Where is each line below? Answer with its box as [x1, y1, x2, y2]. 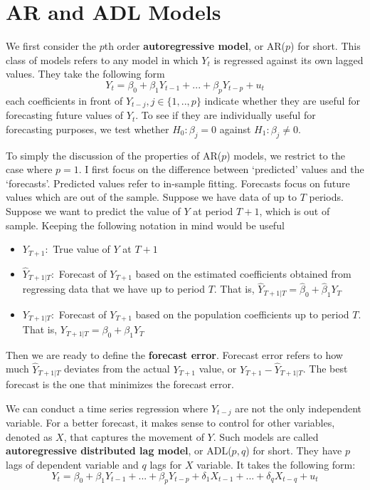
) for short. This [290, 38, 361, 53]
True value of [53, 241, 110, 256]
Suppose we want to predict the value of [6, 203, 181, 218]
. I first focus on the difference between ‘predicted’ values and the [78, 162, 364, 177]
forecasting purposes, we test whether [6, 121, 169, 136]
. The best [302, 361, 348, 376]
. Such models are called [213, 429, 319, 444]
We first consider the [6, 38, 97, 53]
